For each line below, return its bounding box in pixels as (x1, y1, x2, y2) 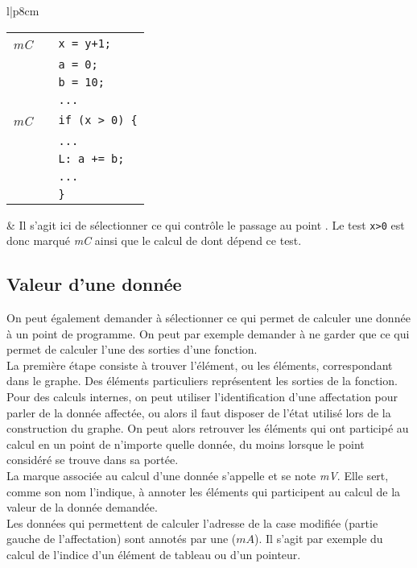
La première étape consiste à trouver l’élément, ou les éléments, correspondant (6, 356, 393, 373)
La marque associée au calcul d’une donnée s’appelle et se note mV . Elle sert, (6, 466, 389, 483)
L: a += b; (58, 151, 125, 165)
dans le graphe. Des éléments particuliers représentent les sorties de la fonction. (6, 372, 398, 389)
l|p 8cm (6, 2, 39, 19)
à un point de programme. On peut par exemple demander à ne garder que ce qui (6, 325, 410, 342)
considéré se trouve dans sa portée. (6, 451, 179, 468)
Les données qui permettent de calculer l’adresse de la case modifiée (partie (6, 514, 378, 531)
